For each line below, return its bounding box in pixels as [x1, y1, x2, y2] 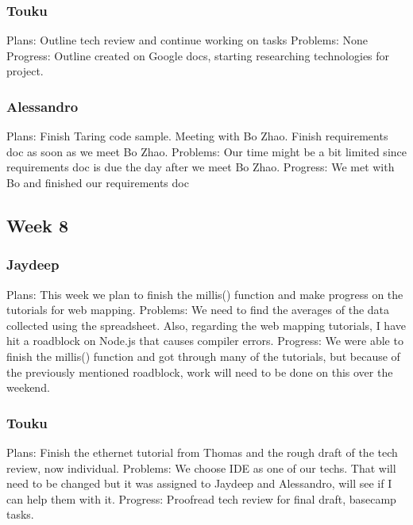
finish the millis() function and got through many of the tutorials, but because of [6, 347, 400, 364]
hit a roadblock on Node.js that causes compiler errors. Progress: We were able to [6, 332, 403, 349]
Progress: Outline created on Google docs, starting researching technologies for [6, 47, 390, 63]
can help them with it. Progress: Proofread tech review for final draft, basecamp [6, 490, 396, 507]
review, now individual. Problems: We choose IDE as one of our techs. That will [6, 459, 396, 476]
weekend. [6, 379, 50, 396]
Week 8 [6, 213, 68, 237]
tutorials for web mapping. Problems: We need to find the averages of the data [6, 301, 390, 318]
